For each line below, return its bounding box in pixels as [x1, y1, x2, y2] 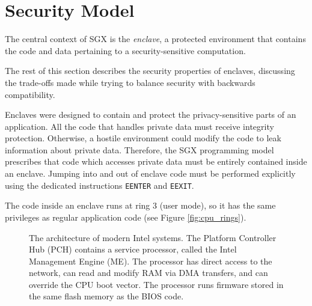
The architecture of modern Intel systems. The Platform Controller [29, 231, 277, 243]
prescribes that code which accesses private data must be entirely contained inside [5, 155, 307, 168]
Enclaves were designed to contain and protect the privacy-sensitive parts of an [5, 108, 296, 121]
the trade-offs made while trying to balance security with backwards [5, 76, 255, 88]
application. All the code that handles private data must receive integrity [5, 120, 274, 132]
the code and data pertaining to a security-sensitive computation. [5, 44, 246, 57]
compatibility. [5, 88, 55, 100]
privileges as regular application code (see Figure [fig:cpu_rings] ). [5, 210, 246, 223]
